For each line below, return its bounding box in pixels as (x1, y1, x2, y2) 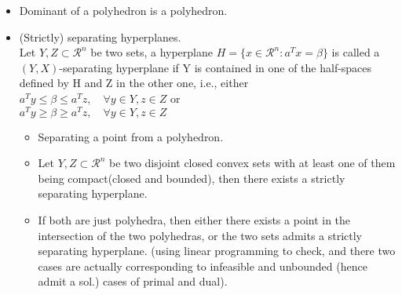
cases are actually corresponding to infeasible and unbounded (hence (38, 257, 367, 274)
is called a (331, 44, 380, 60)
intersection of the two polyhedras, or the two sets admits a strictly (38, 227, 363, 243)
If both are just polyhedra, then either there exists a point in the (38, 212, 351, 228)
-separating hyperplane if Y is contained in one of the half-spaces (59, 59, 372, 75)
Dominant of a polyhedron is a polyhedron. (19, 2, 228, 18)
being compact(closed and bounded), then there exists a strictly (38, 169, 345, 186)
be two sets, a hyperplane (90, 44, 213, 60)
